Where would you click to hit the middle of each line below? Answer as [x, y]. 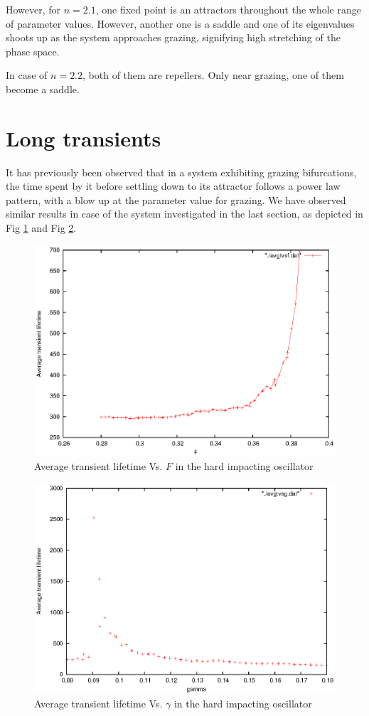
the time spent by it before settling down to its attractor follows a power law [173, 186]
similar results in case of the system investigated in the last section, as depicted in [184, 214]
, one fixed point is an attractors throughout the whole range [228, 9]
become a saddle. [43, 89]
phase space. [33, 51]
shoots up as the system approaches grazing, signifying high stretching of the [173, 37]
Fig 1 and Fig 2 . [41, 228]
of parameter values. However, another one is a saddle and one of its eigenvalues [180, 23]
